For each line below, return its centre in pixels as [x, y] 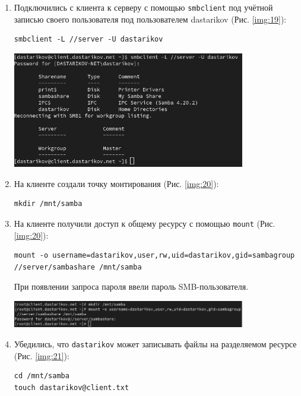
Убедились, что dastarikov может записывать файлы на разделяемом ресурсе [155, 343]
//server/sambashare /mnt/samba [78, 267]
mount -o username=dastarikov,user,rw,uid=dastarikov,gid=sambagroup [154, 256]
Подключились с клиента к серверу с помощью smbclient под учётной [143, 7]
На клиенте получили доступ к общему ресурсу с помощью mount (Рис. [145, 224]
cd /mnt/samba [42, 376]
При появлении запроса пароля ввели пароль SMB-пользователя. [131, 286]
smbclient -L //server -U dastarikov [88, 39]
